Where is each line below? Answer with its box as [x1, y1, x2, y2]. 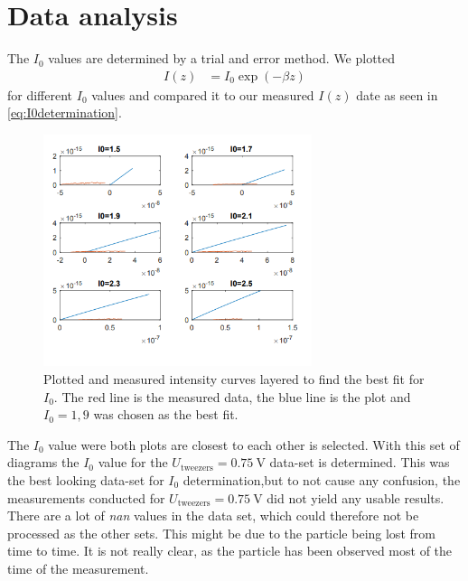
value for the [98, 453, 168, 472]
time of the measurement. [7, 558, 149, 577]
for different [7, 85, 73, 104]
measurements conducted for [7, 488, 165, 507]
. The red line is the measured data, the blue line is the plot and [53, 387, 411, 406]
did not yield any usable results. [267, 488, 445, 507]
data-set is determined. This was [269, 453, 450, 472]
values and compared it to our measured [91, 85, 314, 104]
